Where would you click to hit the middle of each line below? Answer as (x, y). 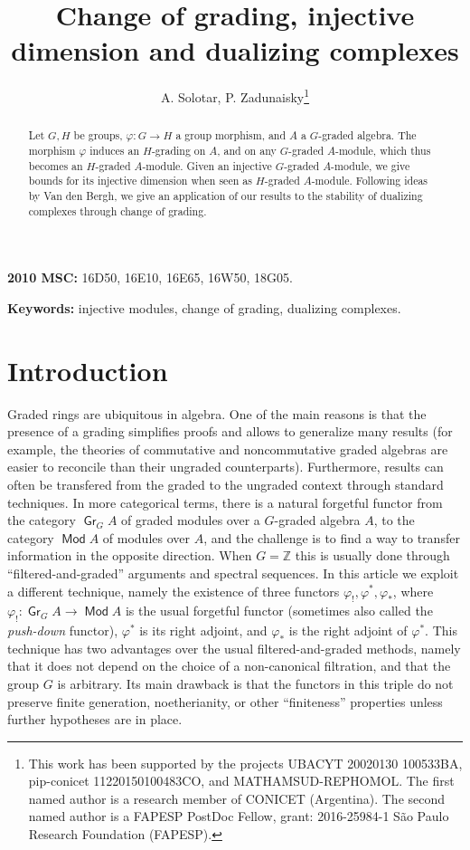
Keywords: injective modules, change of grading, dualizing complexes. (204, 307)
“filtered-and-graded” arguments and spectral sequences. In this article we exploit (233, 573)
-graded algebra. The (367, 135)
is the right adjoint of (348, 630)
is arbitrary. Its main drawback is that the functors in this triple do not (255, 683)
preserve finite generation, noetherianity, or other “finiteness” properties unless (225, 701)
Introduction (88, 370)
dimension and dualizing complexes (235, 50)
